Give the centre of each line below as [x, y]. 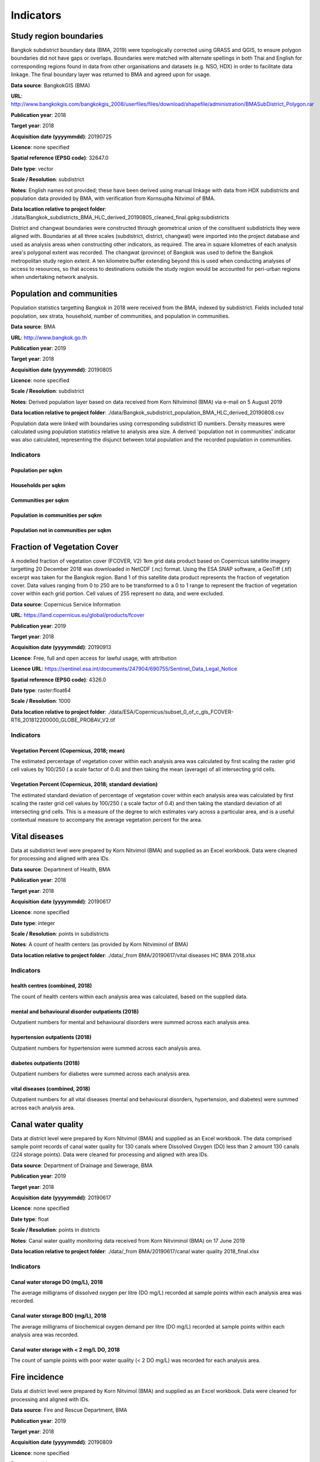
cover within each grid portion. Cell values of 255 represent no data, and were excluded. [118, 594]
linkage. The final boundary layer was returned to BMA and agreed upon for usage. [111, 75]
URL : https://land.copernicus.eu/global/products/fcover [78, 615]
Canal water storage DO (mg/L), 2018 [57, 1282]
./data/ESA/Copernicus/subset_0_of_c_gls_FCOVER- [171, 712]
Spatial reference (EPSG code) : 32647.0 [60, 158]
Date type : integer [33, 923]
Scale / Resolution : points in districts [55, 1230]
